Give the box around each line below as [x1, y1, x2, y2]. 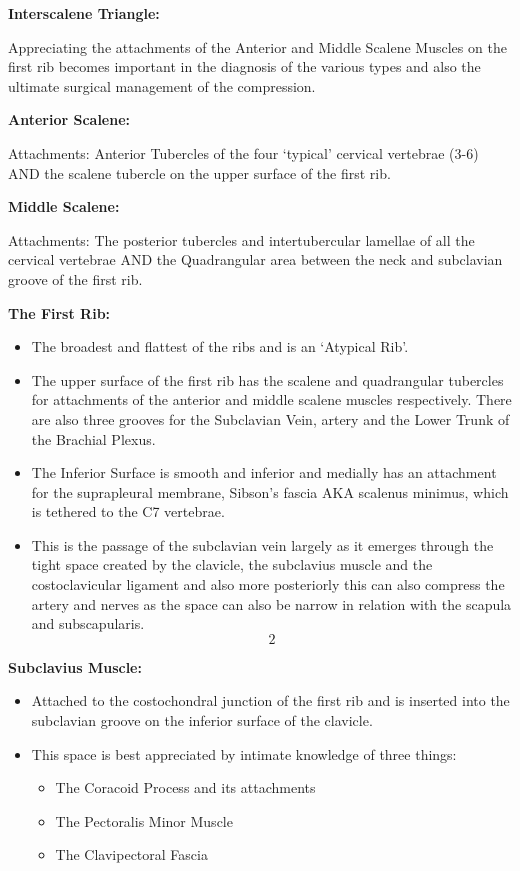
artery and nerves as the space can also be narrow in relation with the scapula [31, 593, 512, 614]
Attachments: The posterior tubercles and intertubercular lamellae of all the [8, 229, 475, 250]
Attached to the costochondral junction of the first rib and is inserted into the [31, 690, 510, 711]
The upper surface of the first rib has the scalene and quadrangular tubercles [31, 369, 504, 390]
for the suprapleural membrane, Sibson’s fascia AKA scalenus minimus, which [31, 481, 509, 502]
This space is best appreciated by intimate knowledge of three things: [31, 743, 457, 764]
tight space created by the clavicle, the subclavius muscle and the [31, 554, 433, 575]
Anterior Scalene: [8, 109, 131, 130]
